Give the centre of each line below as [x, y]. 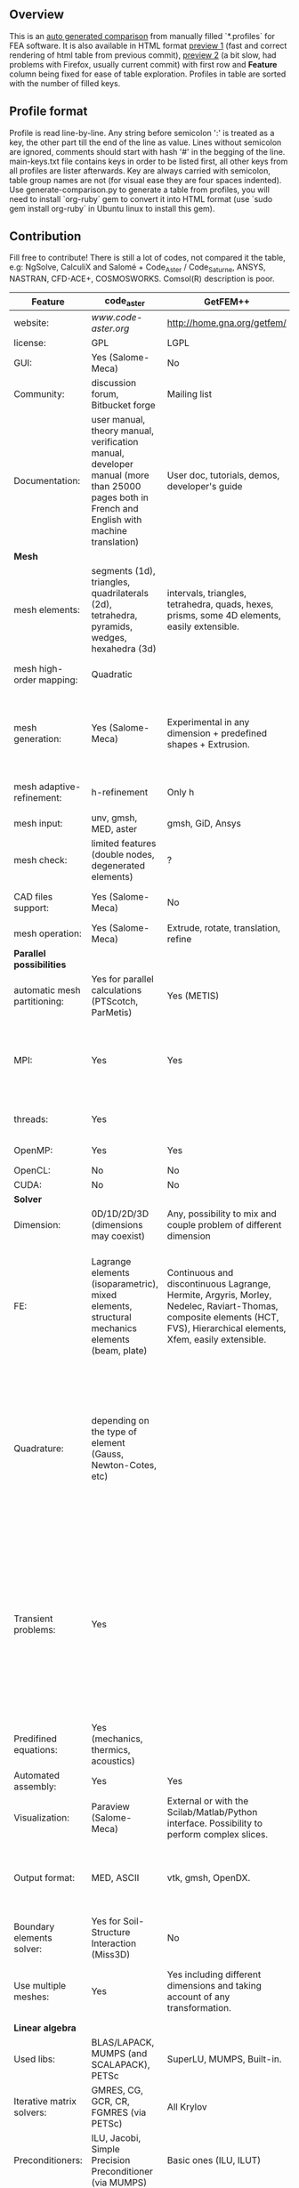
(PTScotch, [115, 1002]
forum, [105, 394]
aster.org [110, 328]
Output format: [44, 1878]
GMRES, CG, [117, 2090]
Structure [111, 1932]
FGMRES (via [119, 2112]
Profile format [48, 112]
